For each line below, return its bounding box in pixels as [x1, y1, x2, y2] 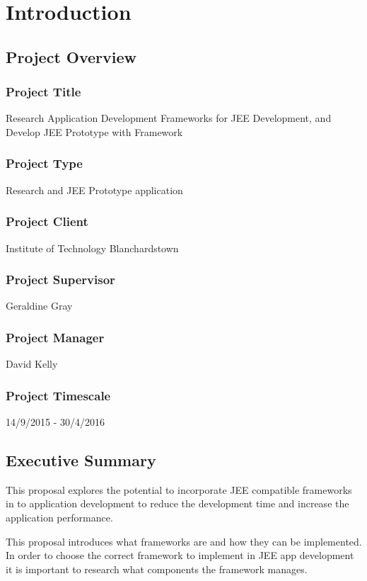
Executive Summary [6, 449, 156, 471]
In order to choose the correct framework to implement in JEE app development [6, 548, 354, 563]
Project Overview [6, 45, 137, 67]
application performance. [6, 510, 113, 525]
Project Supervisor [6, 271, 115, 288]
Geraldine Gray [6, 298, 73, 313]
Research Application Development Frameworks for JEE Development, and [6, 111, 332, 125]
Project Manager [6, 328, 105, 346]
